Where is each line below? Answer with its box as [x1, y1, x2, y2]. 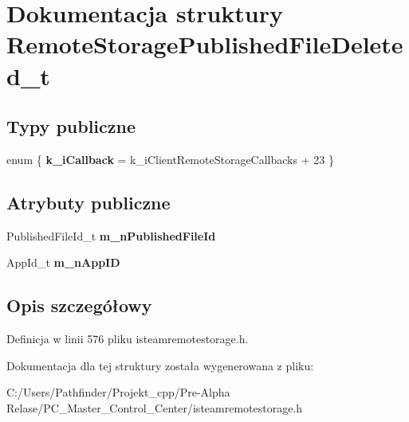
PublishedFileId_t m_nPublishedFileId [6, 227, 216, 244]
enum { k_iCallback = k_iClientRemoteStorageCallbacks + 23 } [6, 150, 334, 167]
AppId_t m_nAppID [6, 254, 120, 271]
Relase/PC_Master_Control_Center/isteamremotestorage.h [6, 399, 303, 416]
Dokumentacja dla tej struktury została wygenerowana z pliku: [6, 357, 314, 373]
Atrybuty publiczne [6, 190, 171, 214]
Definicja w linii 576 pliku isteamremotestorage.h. [6, 330, 249, 347]
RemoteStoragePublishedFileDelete [6, 28, 403, 61]
